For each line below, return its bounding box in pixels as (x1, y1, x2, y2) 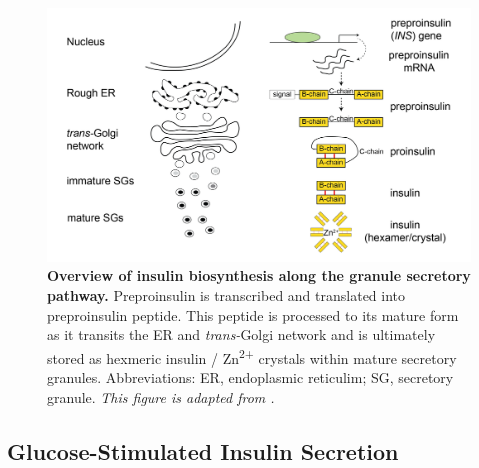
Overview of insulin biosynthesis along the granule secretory (47, 265, 471, 286)
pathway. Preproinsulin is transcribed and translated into (47, 285, 406, 305)
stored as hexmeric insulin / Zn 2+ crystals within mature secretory (47, 344, 457, 368)
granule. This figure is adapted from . (47, 386, 275, 407)
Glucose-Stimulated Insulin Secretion (7, 435, 399, 466)
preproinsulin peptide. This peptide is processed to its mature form (47, 304, 459, 325)
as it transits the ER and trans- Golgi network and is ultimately (47, 324, 436, 345)
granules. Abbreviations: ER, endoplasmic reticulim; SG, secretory (47, 367, 454, 388)
